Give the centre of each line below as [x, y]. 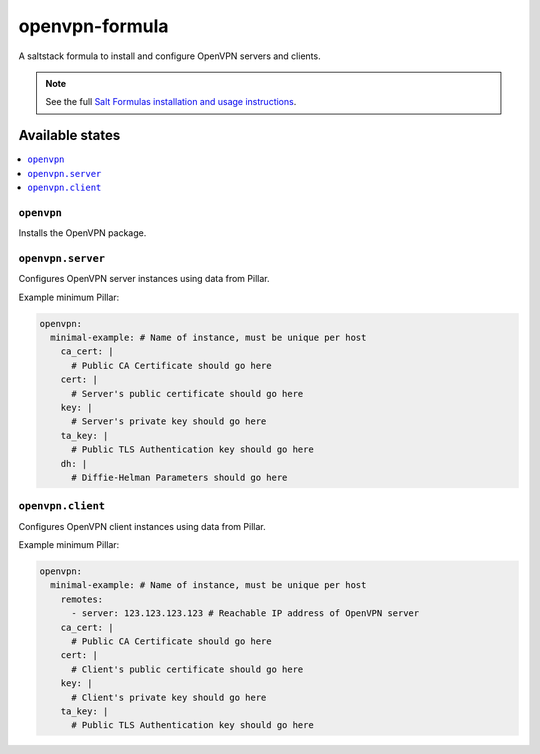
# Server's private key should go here [169, 421]
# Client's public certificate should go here [187, 669]
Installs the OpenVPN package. [82, 233]
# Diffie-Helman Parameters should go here [179, 477]
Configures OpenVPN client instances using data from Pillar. [142, 526]
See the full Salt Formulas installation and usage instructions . [171, 102]
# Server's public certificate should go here [187, 393]
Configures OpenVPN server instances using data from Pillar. [144, 279]
